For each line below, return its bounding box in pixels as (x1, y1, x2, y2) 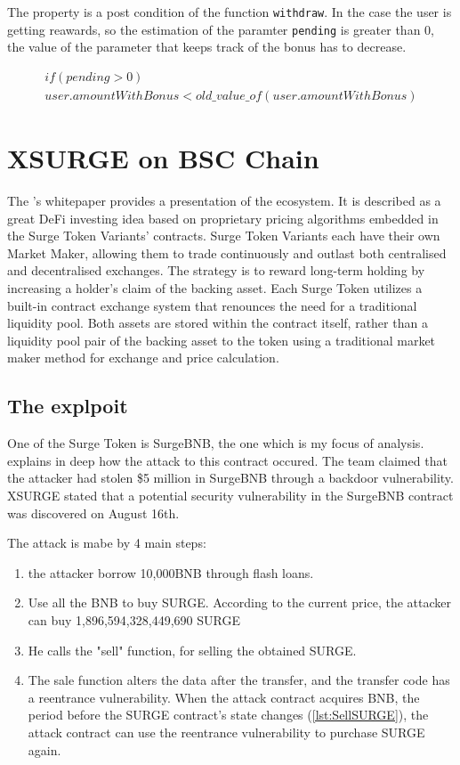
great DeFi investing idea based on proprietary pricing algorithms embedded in (7, 208, 439, 227)
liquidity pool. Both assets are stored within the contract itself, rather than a (7, 313, 428, 332)
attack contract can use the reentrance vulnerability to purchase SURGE (28, 722, 425, 741)
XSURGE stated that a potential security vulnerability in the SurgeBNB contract (7, 486, 454, 505)
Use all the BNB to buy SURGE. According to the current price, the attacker (28, 593, 451, 612)
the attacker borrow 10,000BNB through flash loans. (28, 563, 314, 582)
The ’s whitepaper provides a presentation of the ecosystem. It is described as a (7, 191, 441, 210)
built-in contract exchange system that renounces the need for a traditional (7, 296, 417, 314)
